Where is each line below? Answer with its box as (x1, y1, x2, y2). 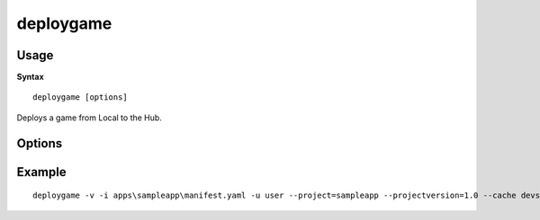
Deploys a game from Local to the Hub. (16, 112, 162, 123)
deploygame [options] (32, 92, 128, 102)
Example (16, 164, 67, 180)
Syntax (16, 72, 44, 83)
